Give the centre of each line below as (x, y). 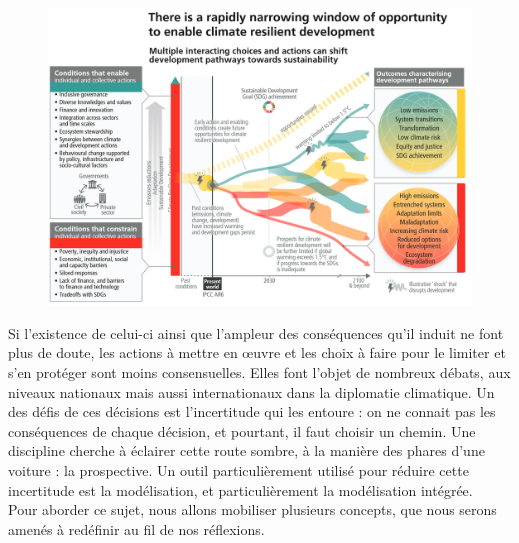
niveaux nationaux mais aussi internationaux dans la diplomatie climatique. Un (251, 391)
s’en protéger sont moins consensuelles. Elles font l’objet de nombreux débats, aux (259, 372)
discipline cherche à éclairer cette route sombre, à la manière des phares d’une (246, 450)
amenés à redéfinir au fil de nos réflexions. (136, 528)
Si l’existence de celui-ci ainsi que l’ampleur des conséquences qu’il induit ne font (256, 332)
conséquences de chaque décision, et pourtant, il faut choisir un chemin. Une (242, 430)
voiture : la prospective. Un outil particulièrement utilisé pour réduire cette (238, 470)
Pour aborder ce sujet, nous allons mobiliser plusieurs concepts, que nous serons (252, 509)
